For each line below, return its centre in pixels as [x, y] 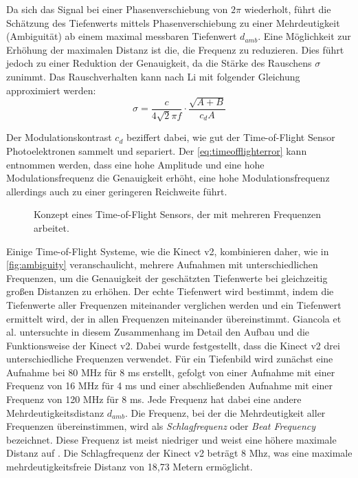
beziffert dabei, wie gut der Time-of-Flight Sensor [231, 137]
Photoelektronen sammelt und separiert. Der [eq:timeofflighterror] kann [157, 150]
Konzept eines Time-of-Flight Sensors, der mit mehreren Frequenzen [178, 214]
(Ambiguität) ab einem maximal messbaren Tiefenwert [122, 36]
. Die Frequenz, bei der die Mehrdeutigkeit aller [225, 412]
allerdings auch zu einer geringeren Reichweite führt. [117, 191]
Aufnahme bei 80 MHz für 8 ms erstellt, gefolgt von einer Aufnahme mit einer [171, 372]
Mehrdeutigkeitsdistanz [55, 412]
